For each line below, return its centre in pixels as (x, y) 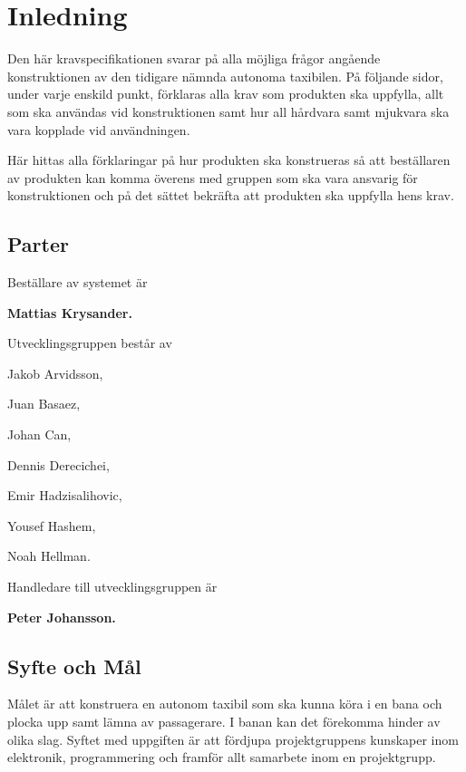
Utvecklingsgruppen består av (90, 343)
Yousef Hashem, (52, 525)
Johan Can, (39, 434)
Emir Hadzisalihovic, (65, 495)
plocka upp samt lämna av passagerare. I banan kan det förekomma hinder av (224, 721)
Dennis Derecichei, (58, 464)
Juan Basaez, (44, 404)
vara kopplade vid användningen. (99, 129)
